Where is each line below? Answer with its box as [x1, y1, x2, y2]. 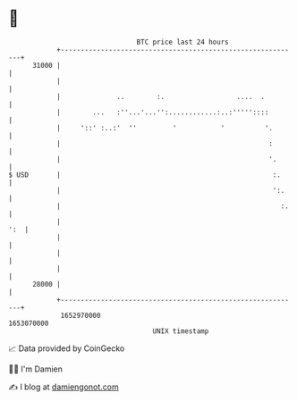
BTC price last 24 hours [136, 38, 229, 46]
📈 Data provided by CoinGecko [8, 343, 125, 354]
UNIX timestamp [152, 326, 209, 336]
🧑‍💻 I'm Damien [8, 363, 64, 374]
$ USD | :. [8, 170, 281, 180]
